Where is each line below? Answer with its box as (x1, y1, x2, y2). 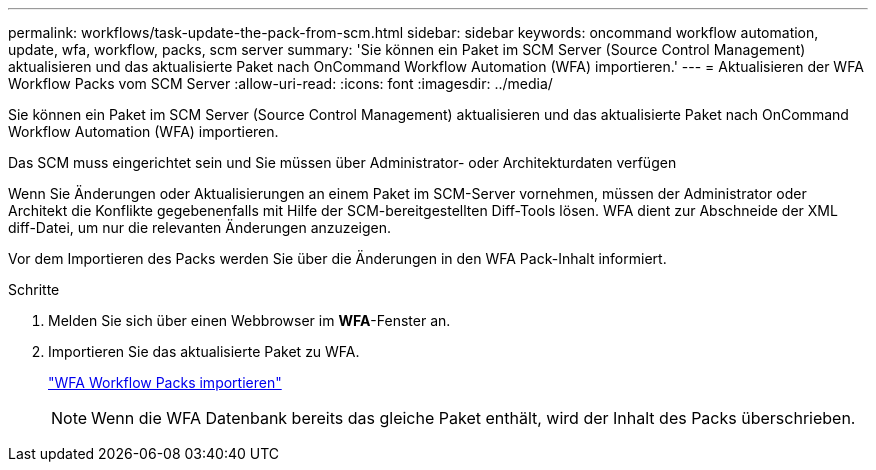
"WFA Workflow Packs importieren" (48, 374, 282, 391)
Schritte (8, 281, 60, 298)
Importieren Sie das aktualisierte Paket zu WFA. (48, 343, 360, 360)
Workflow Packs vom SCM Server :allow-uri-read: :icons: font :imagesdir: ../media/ (8, 75, 553, 92)
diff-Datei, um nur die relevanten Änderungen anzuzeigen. (8, 219, 391, 236)
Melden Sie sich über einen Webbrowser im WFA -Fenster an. (48, 312, 451, 329)
